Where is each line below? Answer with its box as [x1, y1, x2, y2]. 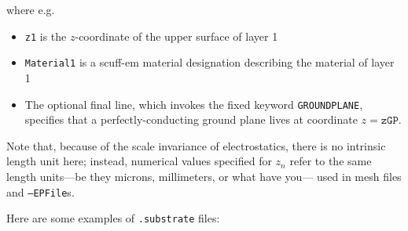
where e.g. [6, 2, 55, 17]
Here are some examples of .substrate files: [6, 210, 220, 226]
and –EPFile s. [6, 183, 75, 200]
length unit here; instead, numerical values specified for [6, 153, 272, 169]
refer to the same [289, 153, 372, 169]
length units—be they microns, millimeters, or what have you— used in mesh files [6, 168, 402, 184]
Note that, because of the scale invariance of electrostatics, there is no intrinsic [6, 137, 386, 153]
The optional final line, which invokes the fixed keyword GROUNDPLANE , [24, 96, 363, 112]
